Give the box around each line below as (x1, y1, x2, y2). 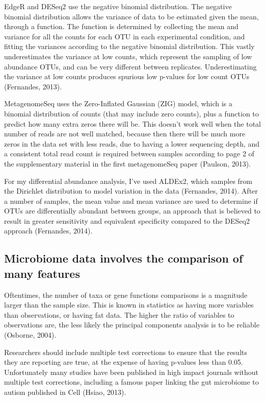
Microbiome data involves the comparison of (4, 250, 243, 266)
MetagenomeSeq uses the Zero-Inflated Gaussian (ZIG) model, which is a (4, 98, 232, 109)
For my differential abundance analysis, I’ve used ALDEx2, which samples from (4, 175, 253, 186)
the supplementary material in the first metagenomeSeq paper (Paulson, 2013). (4, 158, 251, 169)
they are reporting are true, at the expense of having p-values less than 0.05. (4, 357, 243, 367)
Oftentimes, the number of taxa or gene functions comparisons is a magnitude (4, 289, 248, 300)
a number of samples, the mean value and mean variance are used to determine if (4, 195, 258, 206)
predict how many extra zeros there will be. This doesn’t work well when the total (4, 118, 261, 129)
